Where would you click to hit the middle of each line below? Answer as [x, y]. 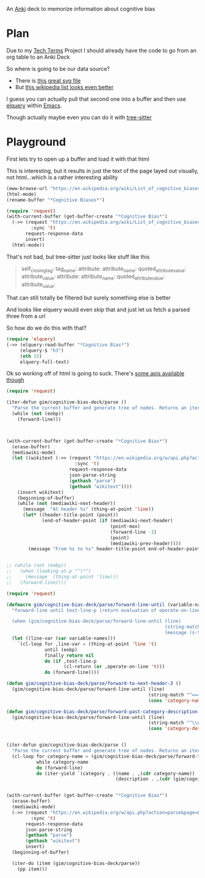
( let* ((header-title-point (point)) [70, 515]
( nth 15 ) [31, 356]
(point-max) [125, 526]
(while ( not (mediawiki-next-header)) [67, 504]
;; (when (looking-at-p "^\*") [49, 571]
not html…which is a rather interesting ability [62, 177]
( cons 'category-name [176, 700]
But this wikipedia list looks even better [64, 87]
